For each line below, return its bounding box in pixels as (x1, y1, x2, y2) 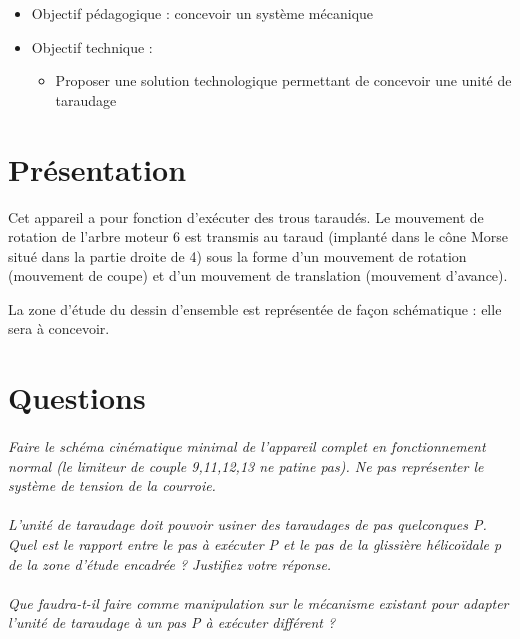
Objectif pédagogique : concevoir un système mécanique (31, 3, 374, 23)
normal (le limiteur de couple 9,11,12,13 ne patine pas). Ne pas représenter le (8, 455, 484, 476)
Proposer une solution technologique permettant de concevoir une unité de (55, 70, 512, 91)
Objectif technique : (31, 36, 153, 57)
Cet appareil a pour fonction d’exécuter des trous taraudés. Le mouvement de (8, 206, 484, 227)
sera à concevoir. (8, 318, 110, 339)
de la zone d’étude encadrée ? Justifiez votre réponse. (8, 553, 332, 574)
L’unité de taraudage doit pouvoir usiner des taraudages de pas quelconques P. (8, 514, 487, 535)
